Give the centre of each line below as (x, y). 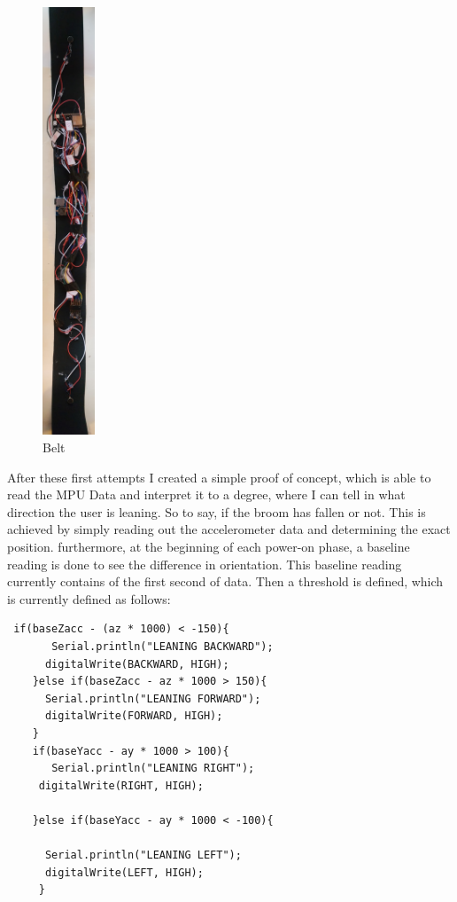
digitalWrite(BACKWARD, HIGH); (137, 664)
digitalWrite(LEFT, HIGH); (124, 872)
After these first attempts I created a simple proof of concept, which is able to (219, 477)
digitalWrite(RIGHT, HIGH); (121, 785)
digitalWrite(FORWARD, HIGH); (134, 716)
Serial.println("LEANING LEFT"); (143, 855)
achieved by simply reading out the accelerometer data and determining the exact (229, 529)
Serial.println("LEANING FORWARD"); (153, 698)
